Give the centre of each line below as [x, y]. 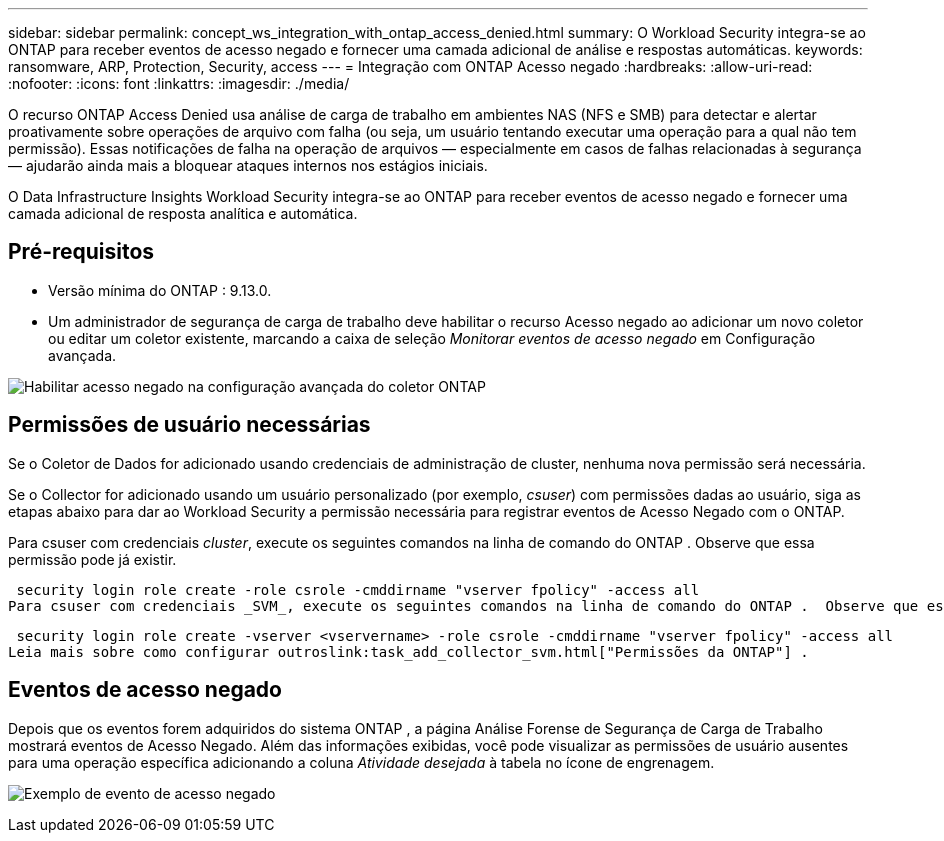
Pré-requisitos [81, 252]
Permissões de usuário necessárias [189, 425]
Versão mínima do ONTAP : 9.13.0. [160, 290]
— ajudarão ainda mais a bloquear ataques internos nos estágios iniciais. [248, 165]
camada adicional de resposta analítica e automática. [183, 213]
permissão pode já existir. [92, 559]
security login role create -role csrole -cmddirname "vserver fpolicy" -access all [358, 589]
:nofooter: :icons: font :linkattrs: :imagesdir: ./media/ [179, 83]
